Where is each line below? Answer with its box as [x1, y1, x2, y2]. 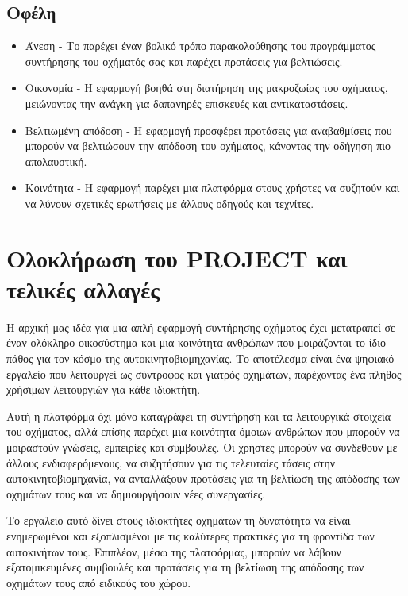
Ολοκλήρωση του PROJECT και [6, 241, 348, 274]
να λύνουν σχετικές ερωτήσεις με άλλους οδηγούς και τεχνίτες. [25, 194, 314, 211]
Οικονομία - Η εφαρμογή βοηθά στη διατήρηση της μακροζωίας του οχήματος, [25, 79, 388, 96]
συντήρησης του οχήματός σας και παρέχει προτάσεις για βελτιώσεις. [25, 52, 343, 69]
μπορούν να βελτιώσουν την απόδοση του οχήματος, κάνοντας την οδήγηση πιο [25, 137, 391, 154]
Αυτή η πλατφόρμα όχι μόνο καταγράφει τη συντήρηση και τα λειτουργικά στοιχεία [6, 407, 391, 424]
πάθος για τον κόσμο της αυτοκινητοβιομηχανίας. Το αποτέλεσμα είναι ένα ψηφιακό [6, 350, 395, 367]
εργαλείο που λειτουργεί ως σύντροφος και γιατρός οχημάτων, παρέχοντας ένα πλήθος [6, 365, 402, 382]
